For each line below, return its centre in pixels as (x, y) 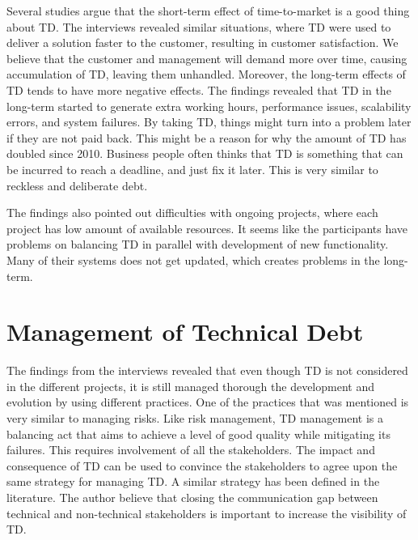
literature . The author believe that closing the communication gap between (192, 497)
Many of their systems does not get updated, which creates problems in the (193, 259)
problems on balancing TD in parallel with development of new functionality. (198, 244)
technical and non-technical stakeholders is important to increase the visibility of (207, 513)
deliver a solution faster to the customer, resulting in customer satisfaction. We (203, 43)
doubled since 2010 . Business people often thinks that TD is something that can (205, 153)
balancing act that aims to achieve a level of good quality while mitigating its (198, 434)
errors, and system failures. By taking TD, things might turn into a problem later (209, 122)
